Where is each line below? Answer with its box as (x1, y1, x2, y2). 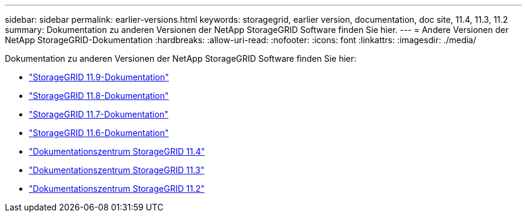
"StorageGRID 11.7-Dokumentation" (29, 109, 168, 119)
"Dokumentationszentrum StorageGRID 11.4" (29, 146, 205, 156)
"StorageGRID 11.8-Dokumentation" (29, 91, 169, 101)
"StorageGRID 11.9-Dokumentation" (29, 72, 169, 82)
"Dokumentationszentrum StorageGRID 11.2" (29, 183, 205, 194)
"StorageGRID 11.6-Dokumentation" (29, 128, 169, 138)
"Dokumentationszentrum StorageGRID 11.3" (29, 165, 205, 175)
